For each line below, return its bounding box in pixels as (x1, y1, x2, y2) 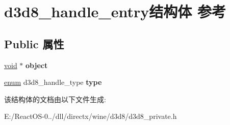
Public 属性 (4, 36, 64, 51)
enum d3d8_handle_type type (4, 77, 102, 87)
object (25, 59, 48, 70)
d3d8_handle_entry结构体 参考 (4, 1, 226, 22)
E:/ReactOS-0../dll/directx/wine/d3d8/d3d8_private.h (4, 111, 177, 121)
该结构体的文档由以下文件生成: (4, 93, 106, 104)
